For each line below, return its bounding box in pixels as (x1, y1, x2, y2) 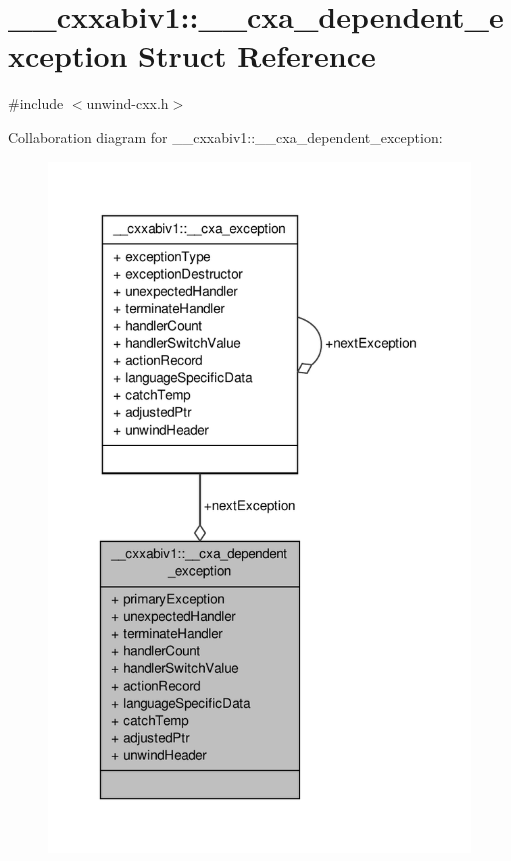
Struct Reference (138, 35, 376, 76)
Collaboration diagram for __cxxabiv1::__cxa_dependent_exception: (8, 126, 443, 147)
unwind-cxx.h (86, 93, 169, 114)
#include (8, 93, 64, 114)
